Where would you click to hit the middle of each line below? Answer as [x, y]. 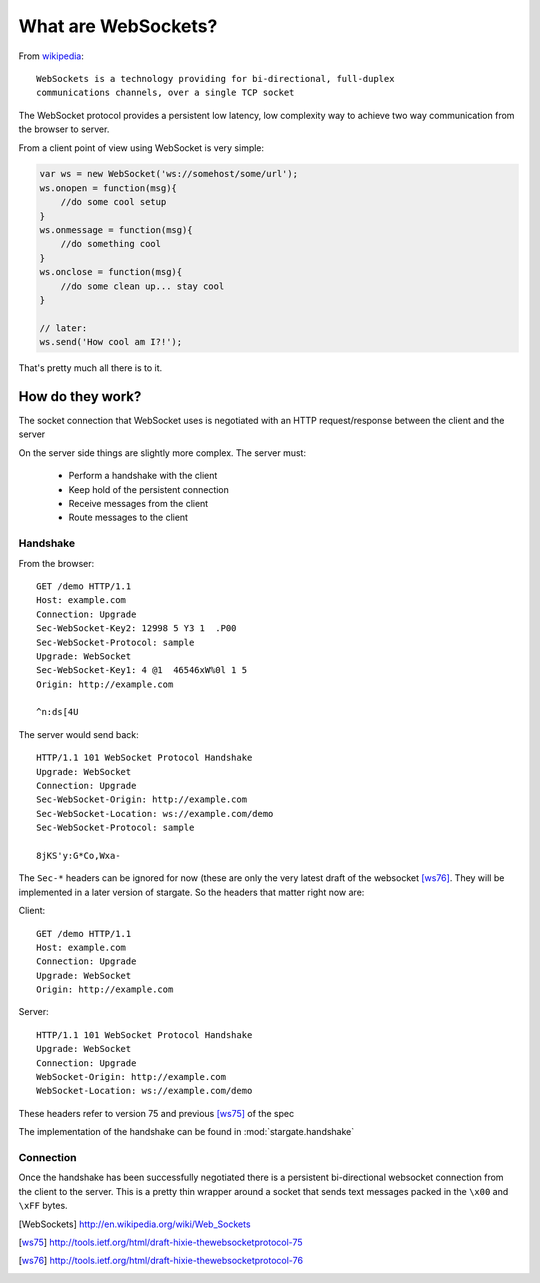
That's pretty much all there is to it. [90, 368]
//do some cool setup [113, 202]
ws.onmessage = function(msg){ [116, 230]
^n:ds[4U [57, 712]
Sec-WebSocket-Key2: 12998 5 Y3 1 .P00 [136, 628]
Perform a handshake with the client [143, 476]
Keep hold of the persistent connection [149, 489]
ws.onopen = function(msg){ [108, 188]
